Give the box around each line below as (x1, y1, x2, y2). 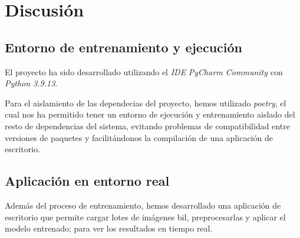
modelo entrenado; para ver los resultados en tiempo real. (5, 222, 213, 234)
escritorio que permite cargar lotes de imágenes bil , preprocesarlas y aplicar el (5, 210, 286, 223)
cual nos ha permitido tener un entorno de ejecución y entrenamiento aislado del (5, 108, 295, 120)
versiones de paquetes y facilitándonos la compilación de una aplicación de (5, 131, 273, 143)
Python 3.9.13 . (5, 77, 58, 89)
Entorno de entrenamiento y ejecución (5, 38, 242, 56)
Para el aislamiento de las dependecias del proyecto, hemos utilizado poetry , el (5, 96, 286, 109)
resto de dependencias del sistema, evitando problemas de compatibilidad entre (5, 119, 290, 132)
